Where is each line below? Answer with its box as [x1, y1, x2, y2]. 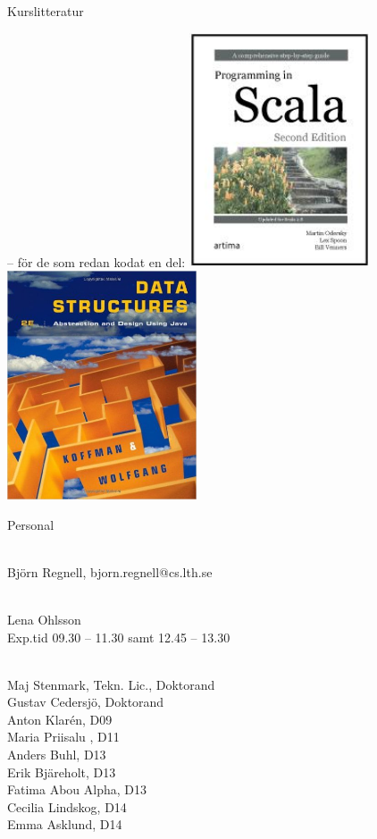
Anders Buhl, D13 [7, 745, 106, 764]
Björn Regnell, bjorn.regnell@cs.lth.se [7, 562, 213, 581]
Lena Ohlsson [7, 609, 81, 628]
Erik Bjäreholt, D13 [7, 762, 116, 781]
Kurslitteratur [7, 2, 84, 20]
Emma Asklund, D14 [7, 815, 122, 834]
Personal [7, 515, 54, 533]
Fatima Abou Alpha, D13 [7, 780, 147, 799]
